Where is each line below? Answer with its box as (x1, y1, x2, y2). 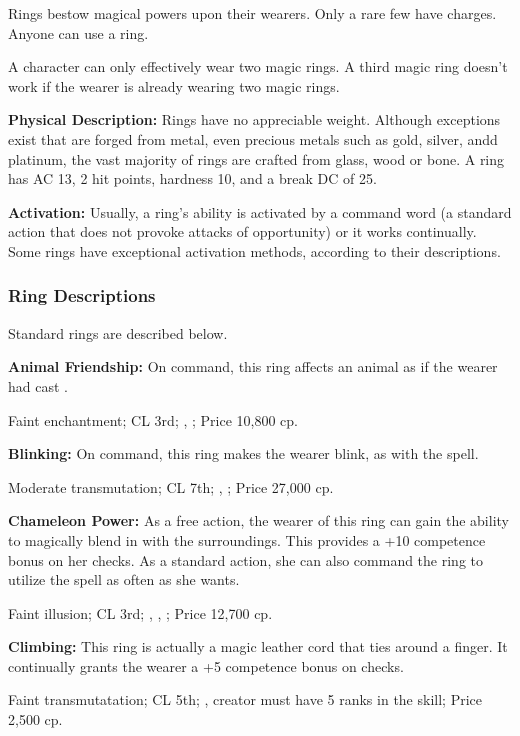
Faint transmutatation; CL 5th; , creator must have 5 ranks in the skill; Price (8, 689, 482, 710)
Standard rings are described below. (8, 322, 228, 343)
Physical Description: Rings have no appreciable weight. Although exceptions (8, 109, 501, 130)
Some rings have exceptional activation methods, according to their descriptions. (8, 240, 501, 261)
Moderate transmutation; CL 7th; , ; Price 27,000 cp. (8, 476, 334, 497)
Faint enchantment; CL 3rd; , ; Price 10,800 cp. (8, 409, 298, 430)
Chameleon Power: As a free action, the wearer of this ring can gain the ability (8, 510, 509, 531)
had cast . (8, 375, 68, 396)
